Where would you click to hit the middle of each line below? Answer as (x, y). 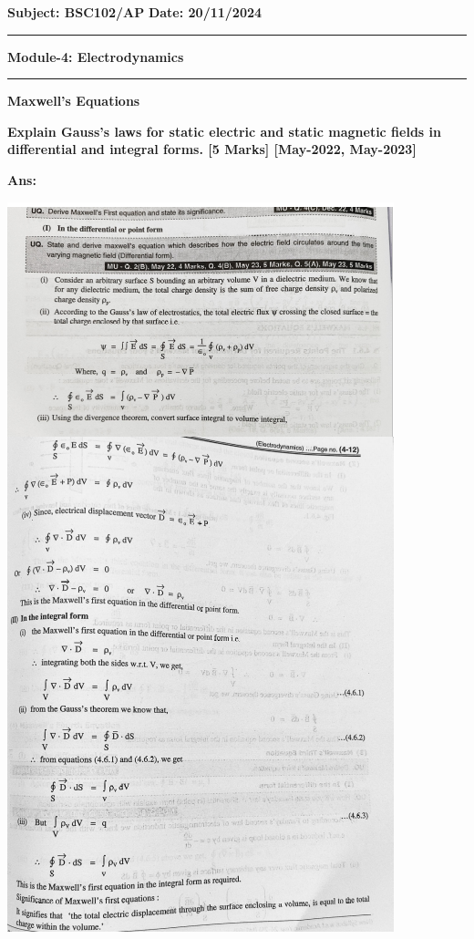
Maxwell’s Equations (74, 101)
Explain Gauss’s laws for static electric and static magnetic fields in (224, 131)
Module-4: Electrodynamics (96, 56)
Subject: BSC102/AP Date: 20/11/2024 (135, 12)
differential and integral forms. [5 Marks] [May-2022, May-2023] (212, 149)
